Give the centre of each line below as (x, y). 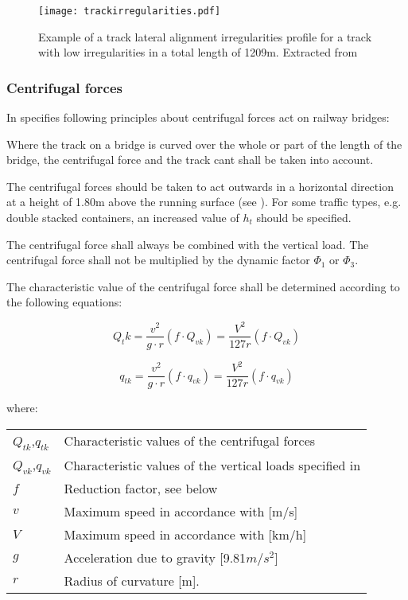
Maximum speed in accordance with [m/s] (181, 512)
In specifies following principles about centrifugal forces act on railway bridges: (198, 117)
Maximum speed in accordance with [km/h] (185, 535)
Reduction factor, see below (141, 489)
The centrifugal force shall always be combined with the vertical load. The (188, 244)
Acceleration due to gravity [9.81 (155, 558)
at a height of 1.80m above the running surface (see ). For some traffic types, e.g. (204, 202)
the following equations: (64, 302)
